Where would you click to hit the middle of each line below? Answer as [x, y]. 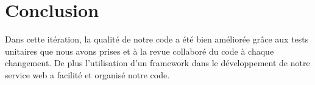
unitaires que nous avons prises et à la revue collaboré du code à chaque [140, 51]
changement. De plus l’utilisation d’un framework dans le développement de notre [157, 63]
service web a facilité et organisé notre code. [87, 74]
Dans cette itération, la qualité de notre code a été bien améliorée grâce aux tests [157, 39]
